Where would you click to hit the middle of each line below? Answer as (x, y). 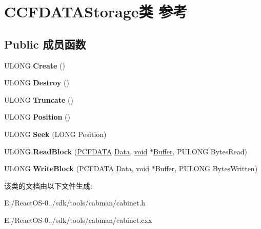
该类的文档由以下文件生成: (48, 185)
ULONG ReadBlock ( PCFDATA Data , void (76, 151)
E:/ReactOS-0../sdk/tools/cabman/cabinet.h (75, 203)
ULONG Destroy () (37, 83)
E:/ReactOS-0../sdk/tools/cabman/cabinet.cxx (78, 220)
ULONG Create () (35, 65)
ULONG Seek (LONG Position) (55, 134)
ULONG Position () (37, 117)
